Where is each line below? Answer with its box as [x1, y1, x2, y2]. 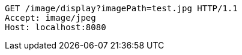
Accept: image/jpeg [5, 13, 96, 22]
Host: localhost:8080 [5, 22, 106, 32]
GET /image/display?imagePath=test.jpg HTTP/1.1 [5, 4, 238, 13]
